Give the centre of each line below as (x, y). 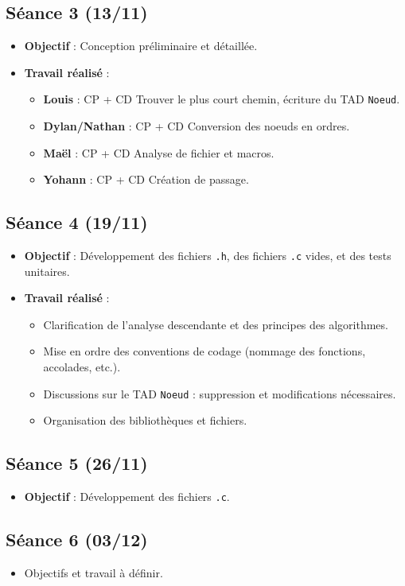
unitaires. (47, 271)
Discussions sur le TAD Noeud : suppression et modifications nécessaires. (220, 393)
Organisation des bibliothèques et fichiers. (145, 420)
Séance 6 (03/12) (77, 539)
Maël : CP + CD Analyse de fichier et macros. (159, 152)
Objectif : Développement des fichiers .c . (127, 497)
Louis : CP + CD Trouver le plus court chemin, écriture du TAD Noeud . (222, 99)
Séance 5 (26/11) (77, 463)
